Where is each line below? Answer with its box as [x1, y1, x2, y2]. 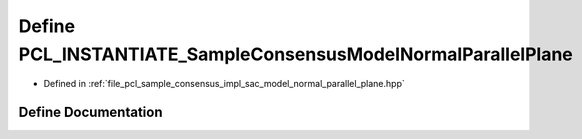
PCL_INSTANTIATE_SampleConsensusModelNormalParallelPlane [18, 43, 574, 65]
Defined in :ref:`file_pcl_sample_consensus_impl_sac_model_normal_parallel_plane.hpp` [43, 78, 405, 90]
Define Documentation [18, 104, 163, 121]
